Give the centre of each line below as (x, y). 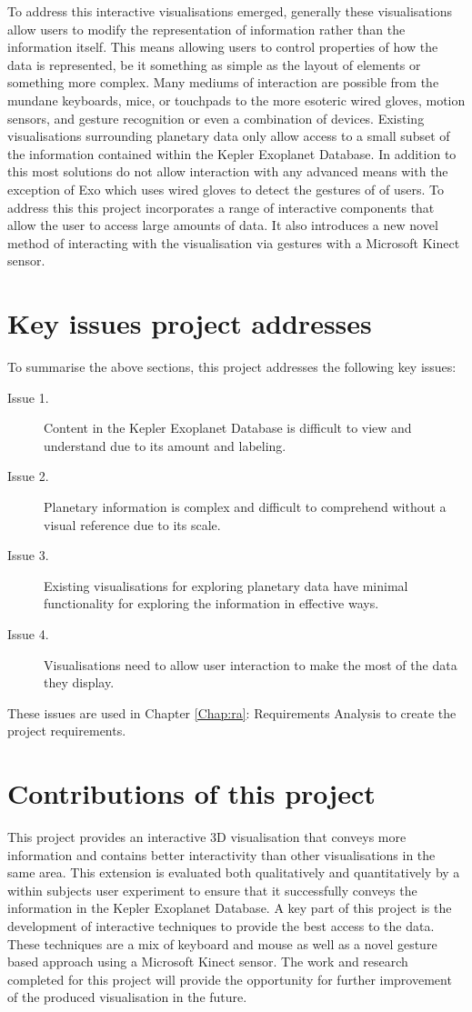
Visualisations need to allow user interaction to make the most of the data (251, 664)
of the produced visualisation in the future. (127, 997)
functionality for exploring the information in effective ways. (211, 603)
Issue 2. (28, 476)
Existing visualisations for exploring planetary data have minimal (226, 585)
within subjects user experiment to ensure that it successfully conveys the (212, 890)
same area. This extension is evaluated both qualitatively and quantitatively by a (234, 872)
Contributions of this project (191, 793)
